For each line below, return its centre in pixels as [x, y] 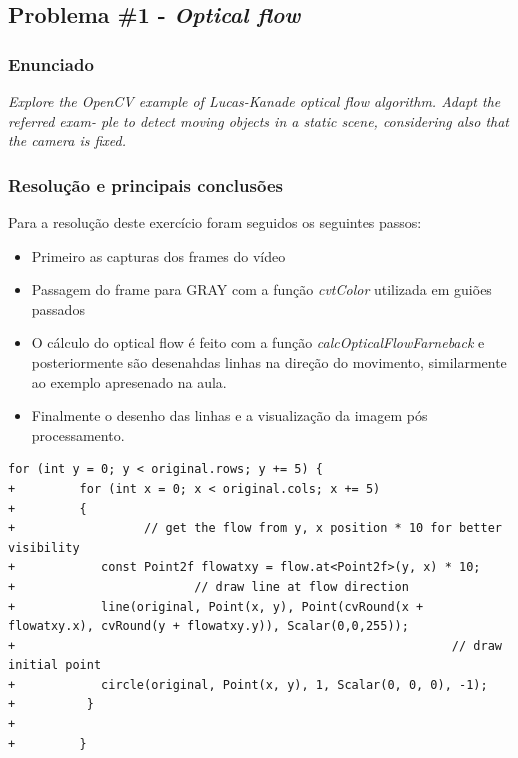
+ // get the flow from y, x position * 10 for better [255, 528]
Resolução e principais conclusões [145, 184]
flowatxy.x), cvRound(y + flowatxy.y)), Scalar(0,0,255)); [208, 626]
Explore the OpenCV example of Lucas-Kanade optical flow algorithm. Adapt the [254, 101]
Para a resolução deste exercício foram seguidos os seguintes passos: [215, 222]
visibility [44, 547]
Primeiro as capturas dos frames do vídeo [158, 255]
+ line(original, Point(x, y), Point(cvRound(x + [216, 606]
